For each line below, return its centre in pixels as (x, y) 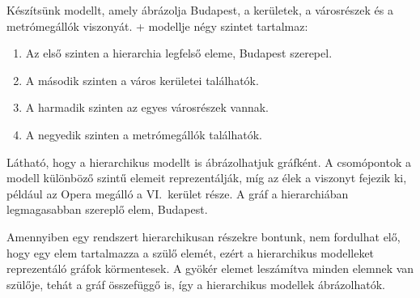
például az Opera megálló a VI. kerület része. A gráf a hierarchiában (178, 193)
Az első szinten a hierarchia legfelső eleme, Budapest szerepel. (179, 53)
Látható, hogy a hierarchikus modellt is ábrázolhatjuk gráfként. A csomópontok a (209, 162)
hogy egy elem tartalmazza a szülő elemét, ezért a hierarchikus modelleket (191, 252)
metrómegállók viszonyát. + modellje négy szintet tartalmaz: (157, 26)
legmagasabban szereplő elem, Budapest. (107, 209)
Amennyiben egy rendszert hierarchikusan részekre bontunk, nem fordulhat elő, (204, 236)
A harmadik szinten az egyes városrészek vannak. (147, 107)
